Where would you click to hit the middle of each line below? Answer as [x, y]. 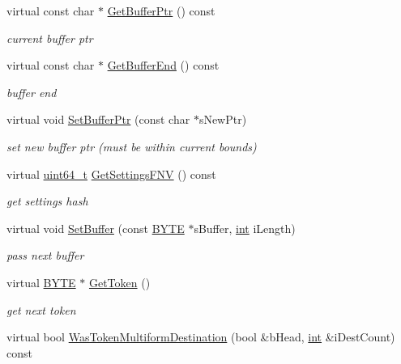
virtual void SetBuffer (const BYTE [96, 228]
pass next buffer [45, 255]
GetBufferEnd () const [163, 65]
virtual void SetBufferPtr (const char [98, 119]
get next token [41, 309]
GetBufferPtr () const [161, 11]
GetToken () [119, 282]
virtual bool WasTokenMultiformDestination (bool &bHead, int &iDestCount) [201, 337]
